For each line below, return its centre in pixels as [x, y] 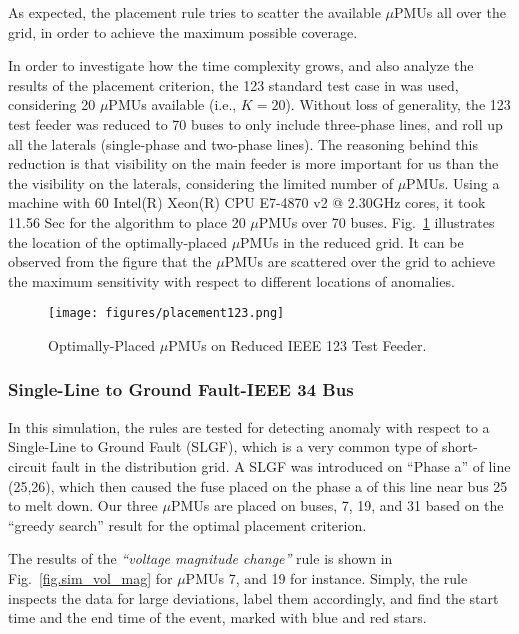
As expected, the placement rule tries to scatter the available [194, 12]
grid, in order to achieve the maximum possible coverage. [183, 31]
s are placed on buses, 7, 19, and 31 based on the [353, 505]
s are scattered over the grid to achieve [376, 261]
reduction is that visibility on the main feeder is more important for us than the [253, 163]
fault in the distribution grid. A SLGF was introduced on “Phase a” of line [281, 465]
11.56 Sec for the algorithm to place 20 [127, 221]
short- [459, 446]
